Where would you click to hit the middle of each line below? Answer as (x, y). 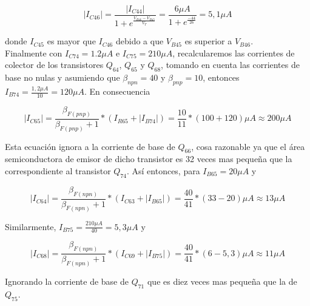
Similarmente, (31, 226)
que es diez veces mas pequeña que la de (222, 281)
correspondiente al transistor (58, 170)
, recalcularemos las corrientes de (234, 53)
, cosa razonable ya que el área (248, 146)
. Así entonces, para (163, 170)
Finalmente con (34, 53)
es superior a (208, 41)
